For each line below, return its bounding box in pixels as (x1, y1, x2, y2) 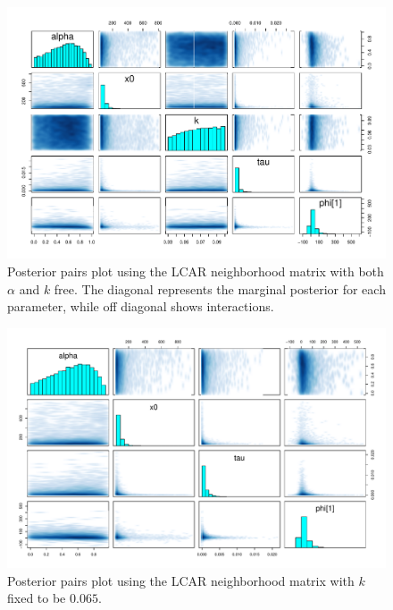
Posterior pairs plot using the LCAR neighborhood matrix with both (7, 262, 384, 281)
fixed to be (7, 589, 66, 607)
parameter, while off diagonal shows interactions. (7, 297, 274, 316)
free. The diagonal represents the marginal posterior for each (54, 279, 386, 298)
